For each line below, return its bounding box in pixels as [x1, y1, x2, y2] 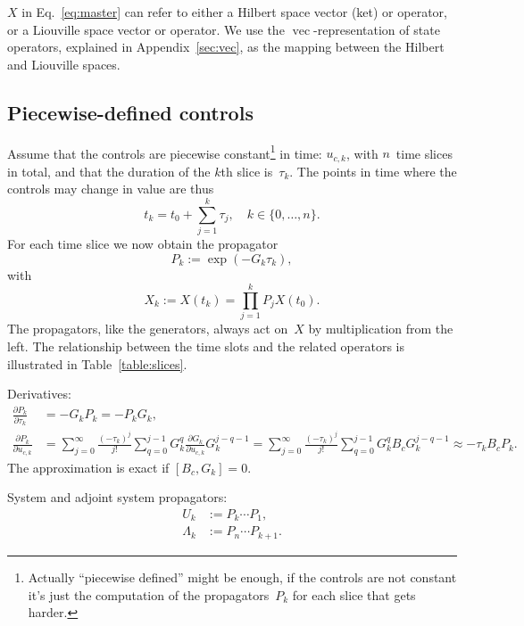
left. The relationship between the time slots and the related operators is [7, 336, 405, 355]
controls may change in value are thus [7, 179, 214, 198]
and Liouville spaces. [7, 54, 121, 73]
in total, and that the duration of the [7, 161, 211, 180]
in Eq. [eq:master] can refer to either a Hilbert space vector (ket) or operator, [21, 3, 447, 21]
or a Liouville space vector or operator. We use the [7, 20, 285, 38]
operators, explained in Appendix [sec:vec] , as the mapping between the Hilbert [7, 37, 445, 56]
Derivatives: [7, 384, 71, 403]
